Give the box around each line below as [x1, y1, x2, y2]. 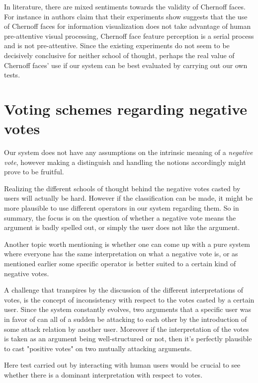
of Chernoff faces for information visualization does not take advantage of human [4, 21, 251, 31]
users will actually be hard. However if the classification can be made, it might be [4, 193, 253, 203]
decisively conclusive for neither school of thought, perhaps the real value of [4, 50, 235, 60]
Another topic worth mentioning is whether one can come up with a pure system [4, 238, 251, 249]
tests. [4, 70, 20, 80]
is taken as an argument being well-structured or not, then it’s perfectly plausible [4, 333, 252, 344]
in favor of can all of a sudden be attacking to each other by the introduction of [4, 313, 247, 324]
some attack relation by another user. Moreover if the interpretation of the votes [4, 323, 249, 334]
